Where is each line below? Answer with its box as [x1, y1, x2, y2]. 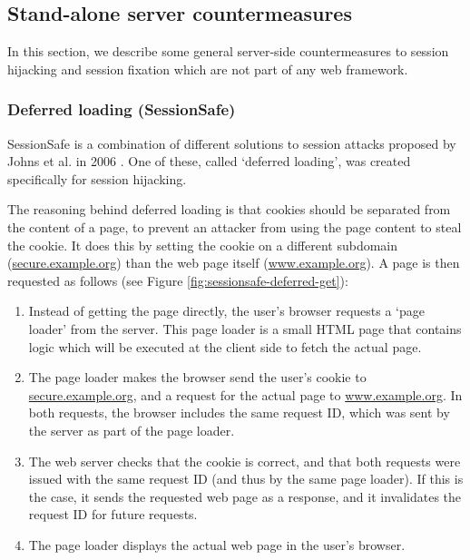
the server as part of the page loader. [28, 420, 235, 439]
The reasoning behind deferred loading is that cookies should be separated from [7, 200, 451, 219]
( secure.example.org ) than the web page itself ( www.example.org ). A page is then [7, 253, 460, 272]
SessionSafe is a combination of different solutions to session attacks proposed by [7, 133, 456, 152]
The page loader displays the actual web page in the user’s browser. [28, 535, 406, 554]
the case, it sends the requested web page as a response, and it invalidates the [28, 486, 462, 506]
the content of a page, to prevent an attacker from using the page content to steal [7, 217, 462, 236]
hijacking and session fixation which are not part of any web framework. [7, 59, 408, 78]
